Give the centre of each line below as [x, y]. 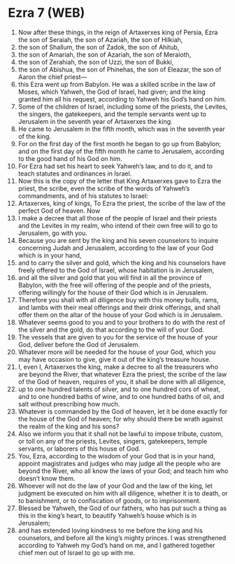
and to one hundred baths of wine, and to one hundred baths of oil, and [121, 396]
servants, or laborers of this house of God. [79, 449]
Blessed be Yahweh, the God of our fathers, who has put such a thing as [122, 508]
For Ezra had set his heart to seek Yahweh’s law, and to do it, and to [115, 166]
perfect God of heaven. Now [59, 211]
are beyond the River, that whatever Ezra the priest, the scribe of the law [122, 374]
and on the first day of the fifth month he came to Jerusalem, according [121, 151]
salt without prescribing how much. [69, 404]
